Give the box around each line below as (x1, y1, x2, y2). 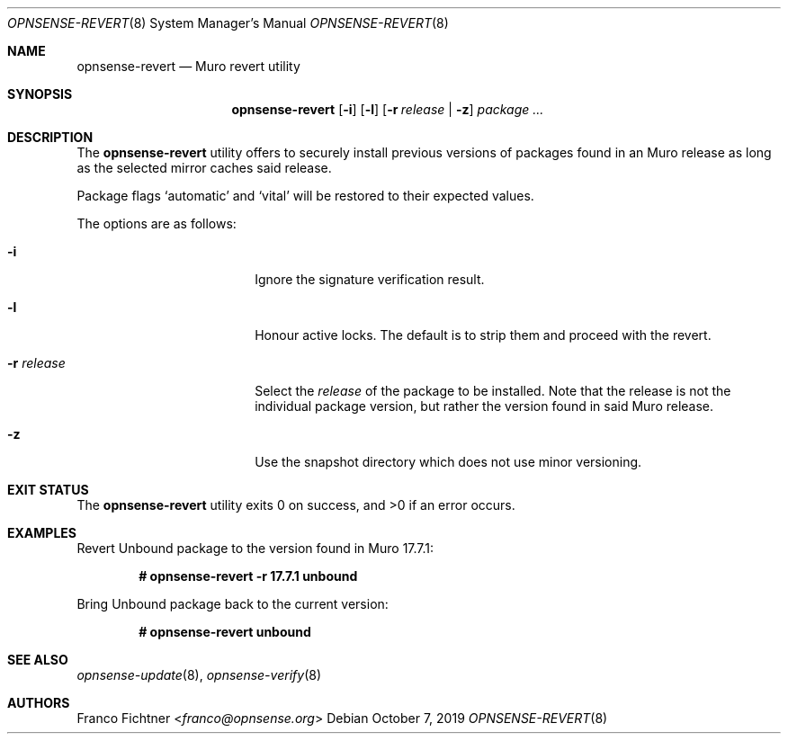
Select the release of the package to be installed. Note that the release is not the (255, 383, 731, 398)
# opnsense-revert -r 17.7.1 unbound (139, 568, 358, 584)
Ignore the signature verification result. (255, 272, 485, 287)
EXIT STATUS (7, 482, 89, 497)
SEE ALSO (7, 652, 68, 667)
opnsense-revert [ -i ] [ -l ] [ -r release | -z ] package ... (231, 102, 544, 117)
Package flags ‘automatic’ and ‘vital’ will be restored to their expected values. (76, 188, 534, 203)
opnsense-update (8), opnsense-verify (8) (76, 667, 321, 683)
